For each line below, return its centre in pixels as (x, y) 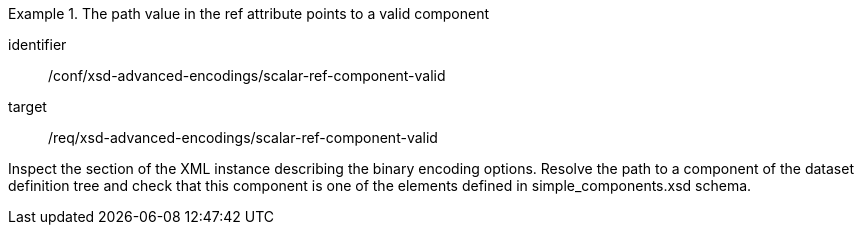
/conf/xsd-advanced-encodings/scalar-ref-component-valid (247, 75)
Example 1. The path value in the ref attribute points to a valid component (249, 13)
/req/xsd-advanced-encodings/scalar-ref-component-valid (243, 137)
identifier (37, 44)
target (27, 106)
